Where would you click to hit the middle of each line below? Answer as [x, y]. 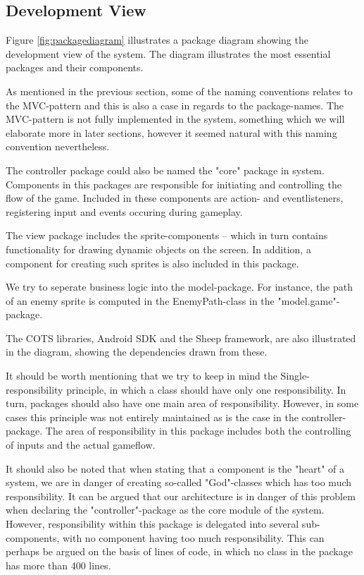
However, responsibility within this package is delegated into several [152, 524]
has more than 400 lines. [58, 565]
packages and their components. [75, 67]
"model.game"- [309, 300]
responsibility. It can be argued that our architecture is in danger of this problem [181, 496]
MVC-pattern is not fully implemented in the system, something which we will [175, 119]
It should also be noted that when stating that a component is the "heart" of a [175, 468]
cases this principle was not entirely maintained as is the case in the [152, 417]
